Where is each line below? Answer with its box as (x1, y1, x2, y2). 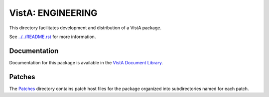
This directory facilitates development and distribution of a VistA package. (9, 25, 162, 31)
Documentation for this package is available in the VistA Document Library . (9, 59, 163, 65)
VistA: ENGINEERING (9, 7, 98, 18)
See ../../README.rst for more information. (9, 34, 96, 40)
